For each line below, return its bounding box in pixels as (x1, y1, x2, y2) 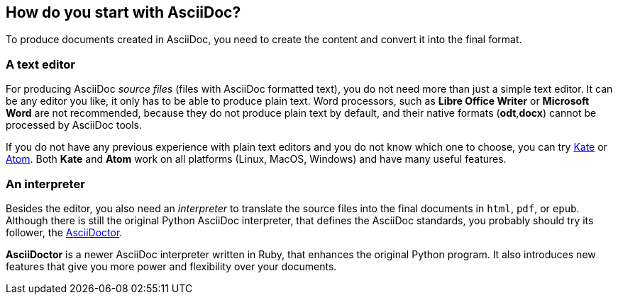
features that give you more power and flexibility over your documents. (6, 260, 337, 272)
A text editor (6, 57, 75, 71)
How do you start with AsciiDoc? (6, 4, 241, 21)
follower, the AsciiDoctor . (6, 226, 123, 238)
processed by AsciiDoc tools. (6, 119, 143, 132)
